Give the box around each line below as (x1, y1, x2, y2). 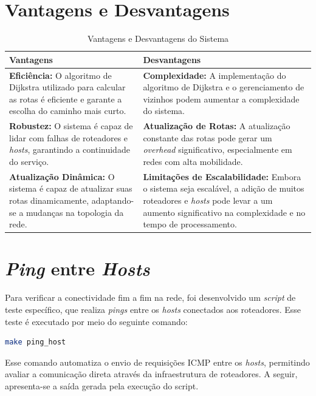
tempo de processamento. (143, 218, 237, 230)
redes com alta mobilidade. (143, 155, 243, 167)
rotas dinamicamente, (9, 194, 89, 206)
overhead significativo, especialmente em (143, 143, 292, 156)
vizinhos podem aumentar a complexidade (143, 92, 300, 105)
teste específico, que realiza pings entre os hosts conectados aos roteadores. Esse (5, 303, 301, 315)
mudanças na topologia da (26, 206, 124, 218)
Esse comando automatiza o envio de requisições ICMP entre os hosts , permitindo (5, 355, 310, 368)
